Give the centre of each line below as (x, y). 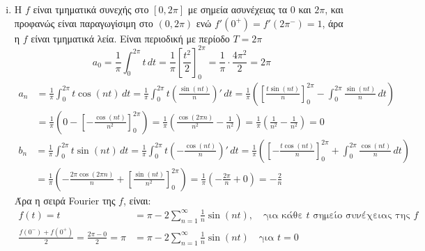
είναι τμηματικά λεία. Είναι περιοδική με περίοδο (130, 38)
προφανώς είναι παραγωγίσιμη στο (84, 23)
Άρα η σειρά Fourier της (65, 200)
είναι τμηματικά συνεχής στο (91, 9)
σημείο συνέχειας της (362, 215)
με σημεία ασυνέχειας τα (238, 9)
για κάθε (283, 215)
